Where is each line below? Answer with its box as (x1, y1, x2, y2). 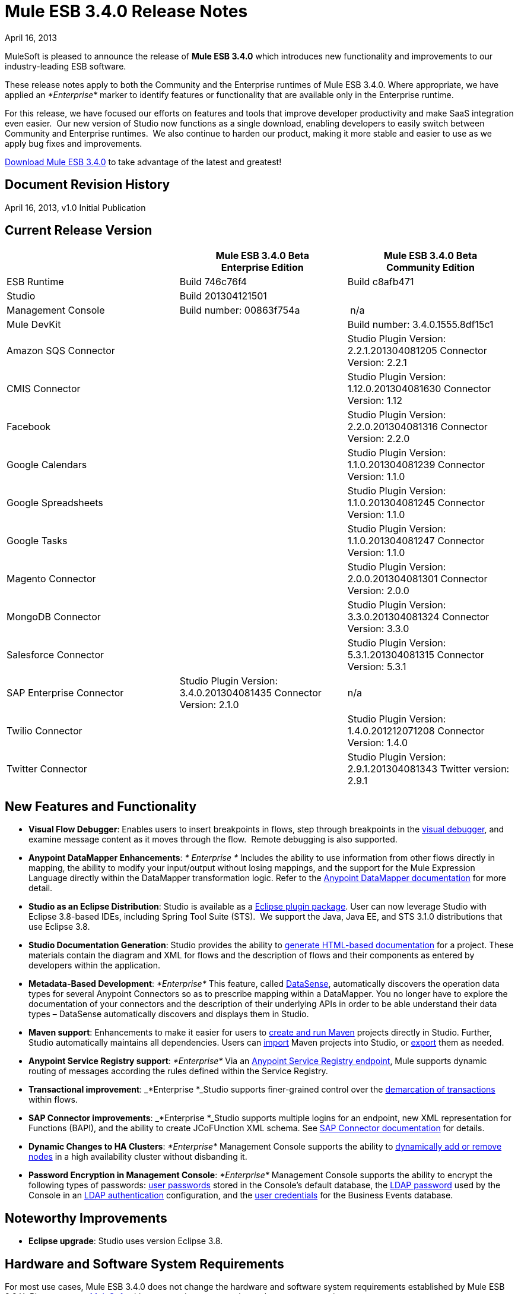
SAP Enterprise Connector (7, 687, 124, 699)
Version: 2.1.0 (179, 699, 239, 711)
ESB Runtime (7, 276, 64, 288)
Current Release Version (5, 223, 152, 238)
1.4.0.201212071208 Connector (347, 725, 485, 737)
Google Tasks (7, 535, 68, 547)
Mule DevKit (7, 318, 61, 331)
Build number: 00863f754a (179, 304, 300, 317)
